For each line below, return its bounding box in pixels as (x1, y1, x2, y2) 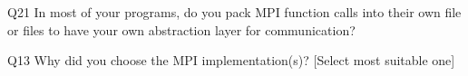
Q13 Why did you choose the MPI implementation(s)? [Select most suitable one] (7, 51, 455, 70)
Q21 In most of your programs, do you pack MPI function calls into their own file (7, 3, 462, 21)
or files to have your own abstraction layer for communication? (7, 20, 356, 39)
